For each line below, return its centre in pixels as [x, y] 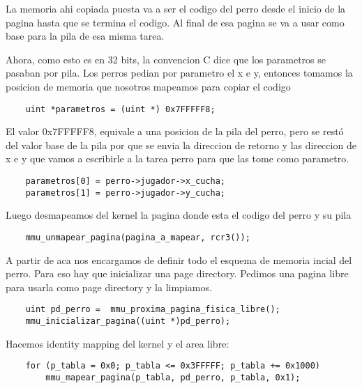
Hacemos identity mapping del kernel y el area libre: [118, 343]
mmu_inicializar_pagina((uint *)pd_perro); [128, 321]
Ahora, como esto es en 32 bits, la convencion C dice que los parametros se [166, 59]
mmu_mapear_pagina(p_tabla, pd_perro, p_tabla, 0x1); [173, 377]
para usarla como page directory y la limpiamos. [109, 287]
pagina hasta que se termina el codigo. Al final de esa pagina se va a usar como [175, 22]
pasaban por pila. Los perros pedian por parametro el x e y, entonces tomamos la [179, 73]
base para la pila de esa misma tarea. [85, 36]
